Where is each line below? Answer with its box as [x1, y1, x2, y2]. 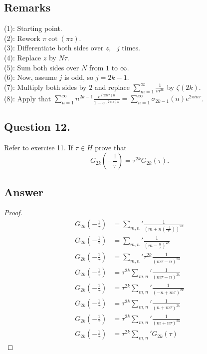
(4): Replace [4, 52, 41, 62]
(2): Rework [4, 32, 40, 43]
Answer [4, 184, 44, 199]
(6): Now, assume [4, 72, 57, 82]
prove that [95, 142, 127, 152]
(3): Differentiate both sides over [4, 42, 104, 53]
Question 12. [4, 118, 70, 134]
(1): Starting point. [4, 23, 62, 33]
